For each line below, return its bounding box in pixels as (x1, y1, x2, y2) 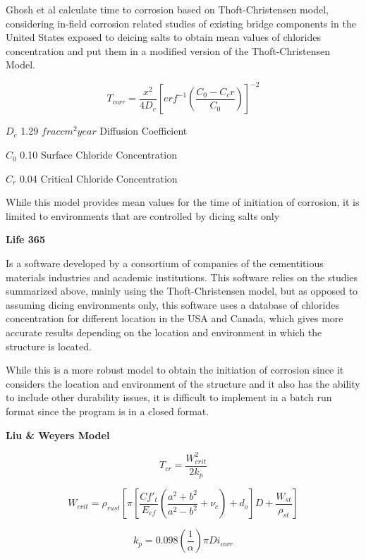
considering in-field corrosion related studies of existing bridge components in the (6, 16, 356, 30)
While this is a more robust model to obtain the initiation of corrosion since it (6, 362, 344, 377)
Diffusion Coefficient (99, 123, 188, 138)
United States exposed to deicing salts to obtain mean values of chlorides (6, 30, 321, 44)
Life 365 (6, 232, 45, 247)
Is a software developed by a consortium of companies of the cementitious (6, 256, 324, 271)
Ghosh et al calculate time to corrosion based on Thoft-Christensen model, (6, 2, 329, 16)
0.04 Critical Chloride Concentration (19, 171, 178, 185)
